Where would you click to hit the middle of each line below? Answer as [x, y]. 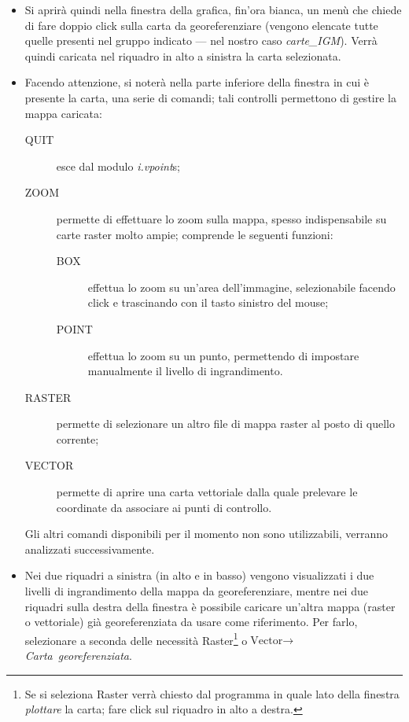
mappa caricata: [63, 113]
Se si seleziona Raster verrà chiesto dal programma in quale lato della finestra [212, 693]
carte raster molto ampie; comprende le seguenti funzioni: [195, 234]
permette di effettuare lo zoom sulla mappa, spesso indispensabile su [221, 218]
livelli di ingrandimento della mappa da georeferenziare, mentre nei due [196, 591]
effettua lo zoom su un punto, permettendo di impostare [223, 355]
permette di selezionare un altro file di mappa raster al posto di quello [225, 424]
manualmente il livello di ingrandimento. [185, 371]
